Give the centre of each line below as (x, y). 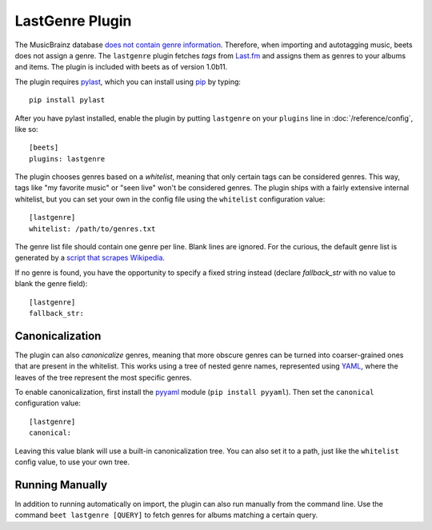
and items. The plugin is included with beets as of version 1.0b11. (121, 67)
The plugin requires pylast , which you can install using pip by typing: (128, 82)
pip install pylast (67, 100)
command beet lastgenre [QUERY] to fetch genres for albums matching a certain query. (166, 515)
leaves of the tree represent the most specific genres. (103, 377)
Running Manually (61, 485)
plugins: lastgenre (67, 159)
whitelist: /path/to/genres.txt (92, 229)
